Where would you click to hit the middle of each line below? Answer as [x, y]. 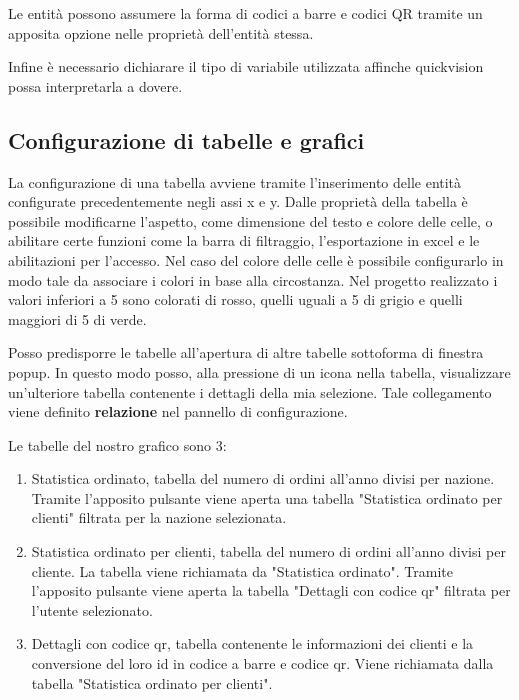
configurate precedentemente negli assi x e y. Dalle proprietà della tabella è [238, 201]
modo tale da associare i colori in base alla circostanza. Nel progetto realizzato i [253, 279]
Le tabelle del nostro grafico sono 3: [117, 444]
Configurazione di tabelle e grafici [186, 139]
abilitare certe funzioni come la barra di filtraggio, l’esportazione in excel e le [244, 240]
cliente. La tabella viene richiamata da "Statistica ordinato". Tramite [242, 570]
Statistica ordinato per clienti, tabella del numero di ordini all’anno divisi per [268, 551]
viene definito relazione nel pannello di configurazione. [178, 411]
